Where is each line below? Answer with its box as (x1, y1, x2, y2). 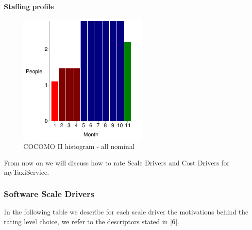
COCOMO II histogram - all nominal (23, 141, 134, 151)
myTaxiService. (4, 167, 49, 177)
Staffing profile (4, 1, 54, 11)
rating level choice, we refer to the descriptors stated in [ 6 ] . (4, 216, 179, 226)
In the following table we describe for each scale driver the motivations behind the (4, 207, 249, 217)
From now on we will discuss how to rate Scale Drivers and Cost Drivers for (4, 157, 230, 167)
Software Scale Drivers (4, 187, 94, 199)
